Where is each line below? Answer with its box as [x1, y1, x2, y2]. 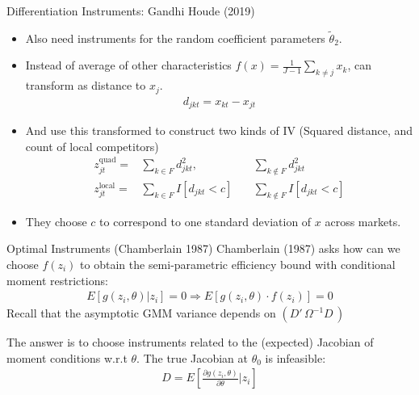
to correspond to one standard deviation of [99, 212, 312, 229]
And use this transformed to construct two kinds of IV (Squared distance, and [25, 122, 413, 139]
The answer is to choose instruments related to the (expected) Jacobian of [6, 334, 374, 351]
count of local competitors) [25, 137, 159, 154]
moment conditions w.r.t [6, 349, 128, 366]
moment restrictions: [6, 271, 108, 288]
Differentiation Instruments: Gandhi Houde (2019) [6, 2, 255, 19]
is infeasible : [265, 349, 326, 366]
